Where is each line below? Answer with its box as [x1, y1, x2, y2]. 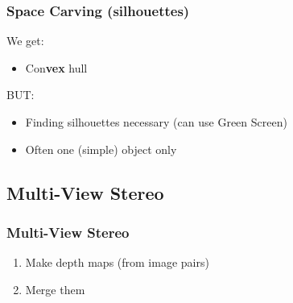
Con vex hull [25, 59, 88, 76]
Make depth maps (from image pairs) [25, 254, 209, 271]
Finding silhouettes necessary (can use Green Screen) [25, 114, 287, 130]
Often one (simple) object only [25, 140, 177, 157]
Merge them [25, 280, 85, 297]
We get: [6, 32, 44, 49]
